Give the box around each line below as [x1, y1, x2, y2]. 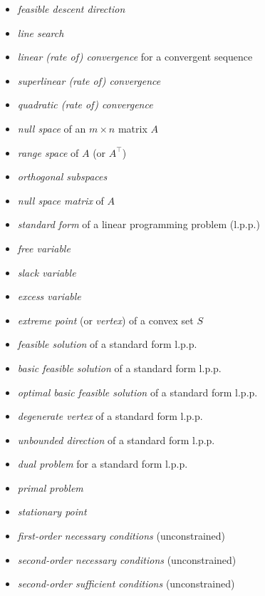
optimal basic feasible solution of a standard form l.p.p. [17, 384, 258, 399]
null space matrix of [17, 192, 104, 207]
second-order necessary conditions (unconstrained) [17, 552, 237, 567]
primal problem [17, 480, 83, 495]
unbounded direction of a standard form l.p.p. [17, 432, 215, 447]
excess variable [17, 289, 81, 304]
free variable [17, 240, 71, 255]
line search [17, 25, 64, 40]
